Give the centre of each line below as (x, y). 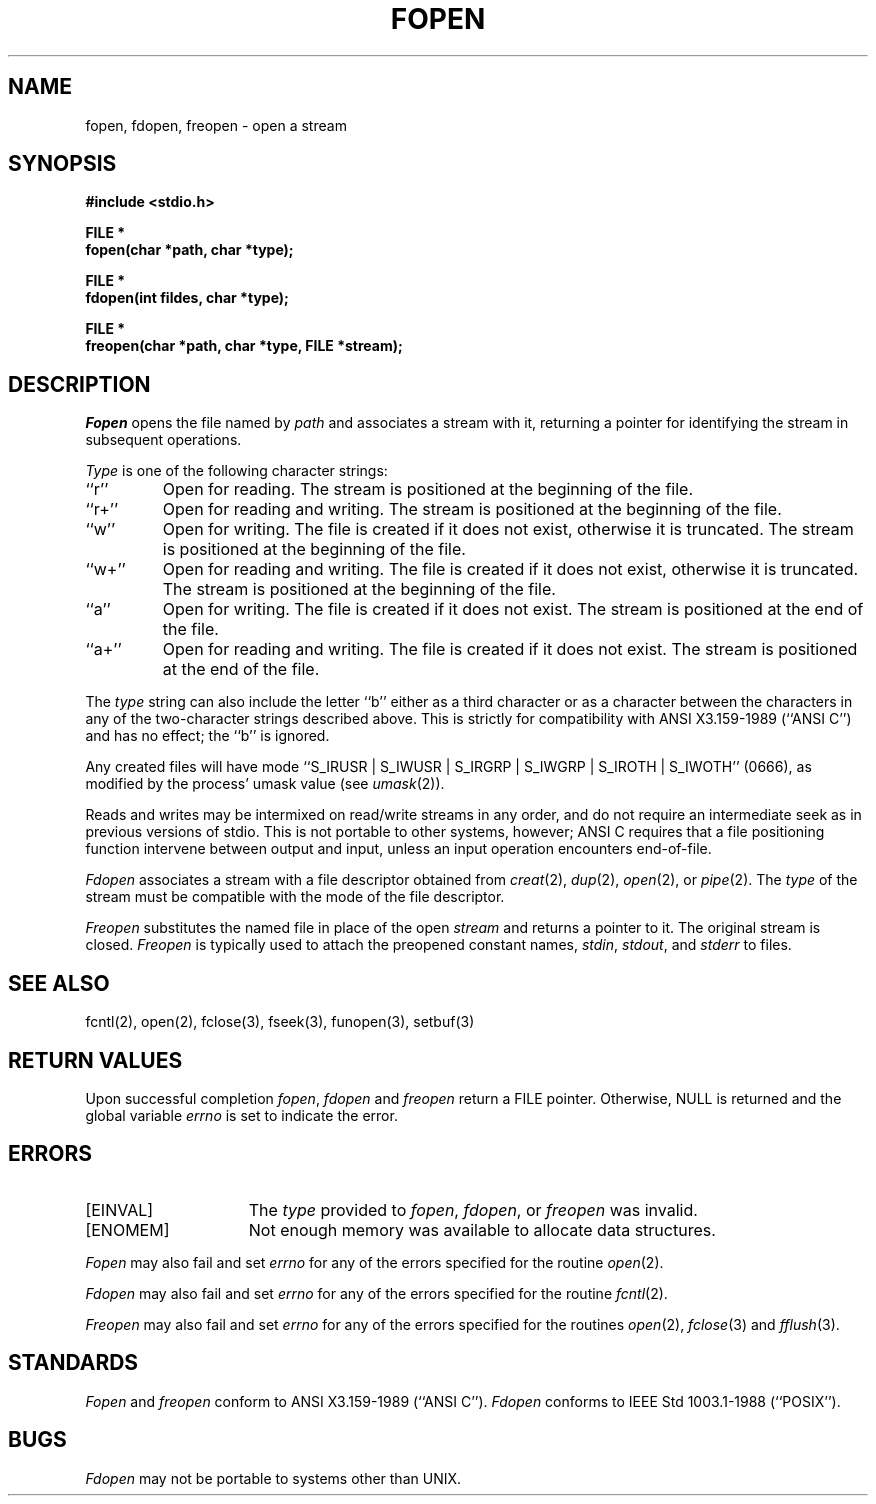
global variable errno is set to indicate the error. (241, 1115)
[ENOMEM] (127, 1229)
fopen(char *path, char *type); (189, 250)
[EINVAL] (119, 1209)
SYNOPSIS (62, 164)
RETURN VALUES (95, 1060)
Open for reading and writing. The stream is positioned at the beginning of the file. (472, 509)
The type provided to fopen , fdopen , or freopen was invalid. (473, 1209)
